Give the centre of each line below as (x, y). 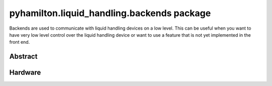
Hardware (25, 73)
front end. (20, 42)
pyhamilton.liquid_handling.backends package (110, 13)
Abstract (23, 57)
